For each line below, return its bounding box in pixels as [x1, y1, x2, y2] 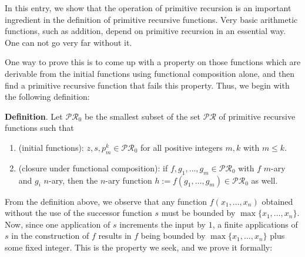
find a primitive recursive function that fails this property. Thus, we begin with [5, 79, 290, 91]
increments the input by [119, 218, 206, 230]
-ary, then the [48, 174, 98, 186]
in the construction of [11, 229, 89, 242]
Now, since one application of [5, 218, 110, 230]
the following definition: [5, 90, 90, 103]
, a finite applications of [212, 218, 298, 230]
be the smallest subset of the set [84, 110, 201, 122]
